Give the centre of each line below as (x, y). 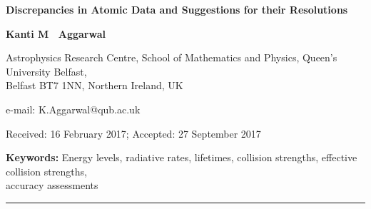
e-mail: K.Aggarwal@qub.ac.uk (73, 109)
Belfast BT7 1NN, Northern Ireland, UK (95, 85)
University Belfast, (46, 71)
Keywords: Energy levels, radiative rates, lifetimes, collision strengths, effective (182, 157)
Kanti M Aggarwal (56, 33)
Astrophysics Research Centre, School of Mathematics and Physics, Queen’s (172, 57)
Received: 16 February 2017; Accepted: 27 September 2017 (133, 133)
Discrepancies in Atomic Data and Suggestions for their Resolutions (177, 9)
